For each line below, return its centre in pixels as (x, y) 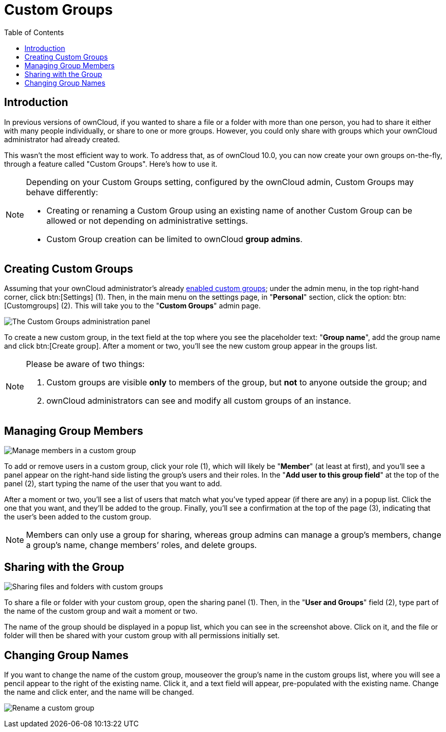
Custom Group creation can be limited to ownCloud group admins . (175, 239)
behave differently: (62, 192)
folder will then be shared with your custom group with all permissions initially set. (142, 636)
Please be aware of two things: (85, 364)
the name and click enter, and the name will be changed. (99, 692)
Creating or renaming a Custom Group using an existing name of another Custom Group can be (229, 210)
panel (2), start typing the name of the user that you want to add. (113, 484)
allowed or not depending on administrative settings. (147, 220)
